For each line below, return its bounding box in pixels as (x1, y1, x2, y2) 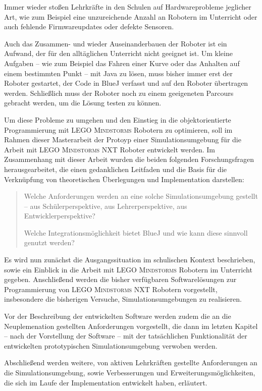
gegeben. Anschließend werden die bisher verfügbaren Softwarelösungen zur (4, 274, 237, 285)
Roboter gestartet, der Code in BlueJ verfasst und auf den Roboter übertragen (4, 78, 248, 88)
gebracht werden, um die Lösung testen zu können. (4, 97, 162, 108)
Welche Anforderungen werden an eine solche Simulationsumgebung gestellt (24, 191, 258, 201)
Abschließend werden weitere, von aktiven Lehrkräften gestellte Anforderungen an (4, 357, 257, 368)
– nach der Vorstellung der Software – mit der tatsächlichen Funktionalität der (4, 330, 247, 341)
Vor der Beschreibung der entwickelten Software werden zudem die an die (4, 311, 231, 321)
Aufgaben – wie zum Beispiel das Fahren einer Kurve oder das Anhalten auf (4, 58, 240, 68)
